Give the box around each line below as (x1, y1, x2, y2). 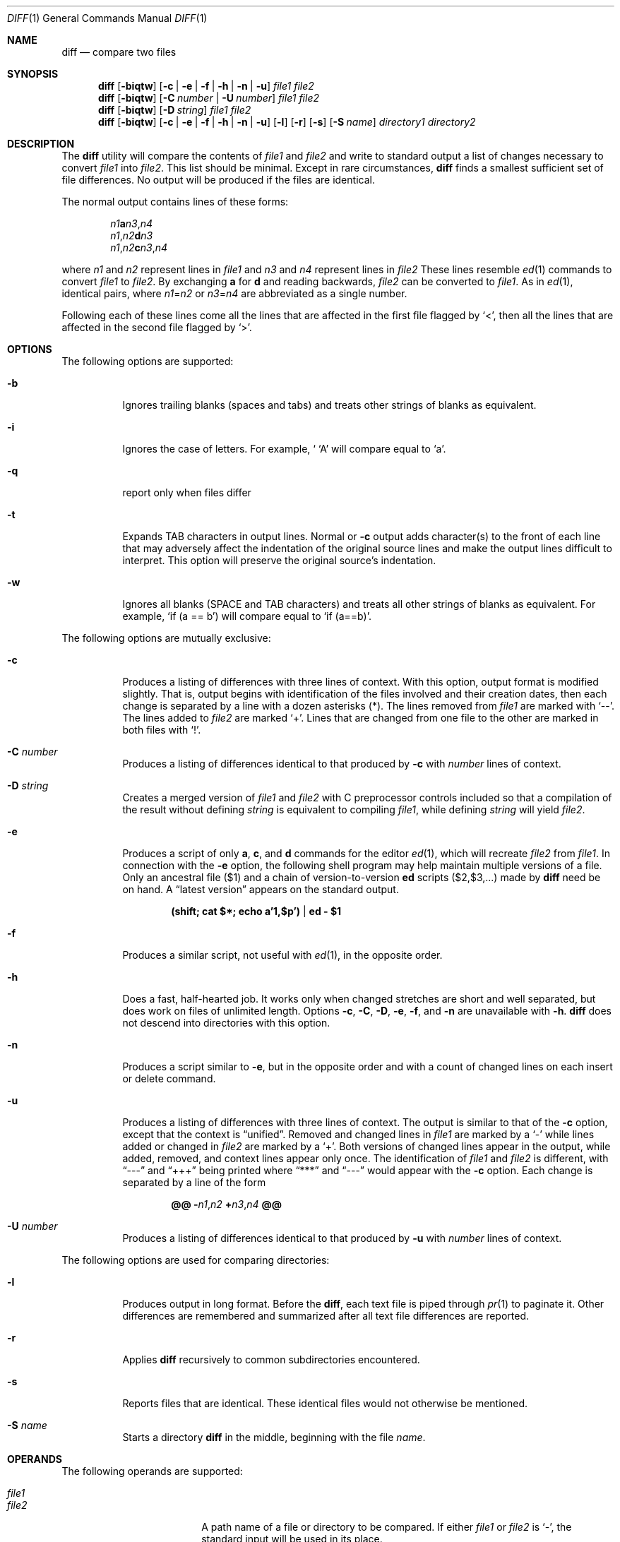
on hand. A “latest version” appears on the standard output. (122, 883, 399, 895)
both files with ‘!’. (122, 724, 201, 736)
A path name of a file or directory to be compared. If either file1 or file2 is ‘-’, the (201, 1521, 572, 1533)
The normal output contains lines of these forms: (61, 196, 289, 208)
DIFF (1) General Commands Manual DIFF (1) (7, 12, 208, 24)
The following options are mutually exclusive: (61, 632, 271, 644)
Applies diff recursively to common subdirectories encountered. (122, 1353, 420, 1365)
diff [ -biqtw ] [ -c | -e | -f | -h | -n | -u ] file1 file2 (98, 80, 314, 92)
